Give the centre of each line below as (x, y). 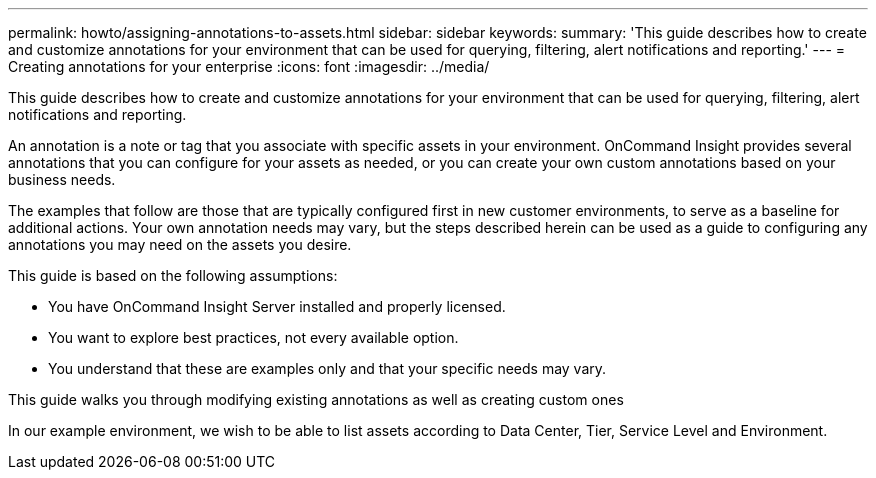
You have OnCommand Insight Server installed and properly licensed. (277, 306)
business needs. (62, 179)
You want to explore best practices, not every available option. (253, 337)
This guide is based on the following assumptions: (173, 275)
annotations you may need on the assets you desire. (180, 244)
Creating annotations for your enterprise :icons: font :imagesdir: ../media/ (249, 66)
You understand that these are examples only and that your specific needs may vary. (327, 368)
